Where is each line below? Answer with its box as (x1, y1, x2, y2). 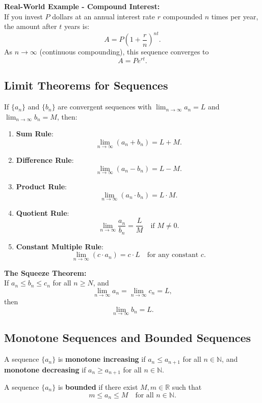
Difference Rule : (16, 155, 74, 165)
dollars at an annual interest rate (52, 11, 155, 21)
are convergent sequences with (58, 101, 152, 112)
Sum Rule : (16, 128, 54, 139)
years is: (64, 21, 90, 32)
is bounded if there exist (58, 382, 138, 392)
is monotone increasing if (58, 354, 146, 364)
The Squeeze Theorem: (4, 267, 87, 278)
